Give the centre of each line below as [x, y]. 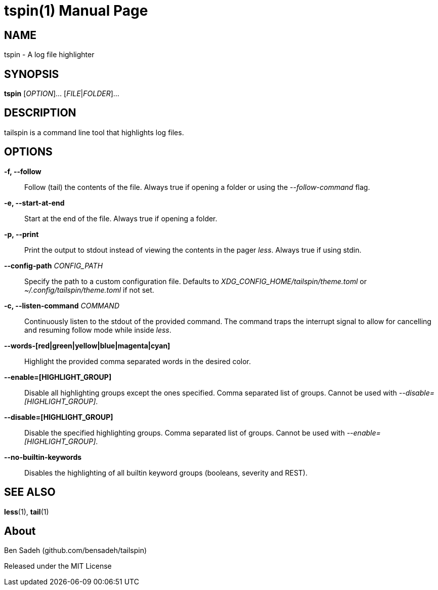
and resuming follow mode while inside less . [98, 330]
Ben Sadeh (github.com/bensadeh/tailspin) [76, 550]
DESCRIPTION [40, 113]
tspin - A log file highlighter [49, 55]
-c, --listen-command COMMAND [62, 305]
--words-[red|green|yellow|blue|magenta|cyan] [87, 345]
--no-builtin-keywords [43, 457]
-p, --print [21, 234]
